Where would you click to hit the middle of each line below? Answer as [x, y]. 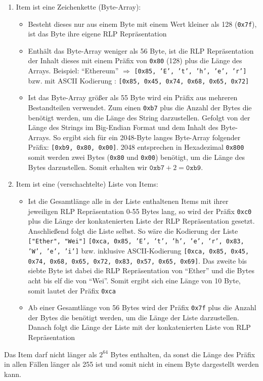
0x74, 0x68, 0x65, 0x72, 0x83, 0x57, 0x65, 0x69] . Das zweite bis [138, 260]
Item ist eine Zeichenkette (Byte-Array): [78, 7]
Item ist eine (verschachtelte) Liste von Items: [87, 184]
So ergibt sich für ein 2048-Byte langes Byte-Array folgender [147, 137]
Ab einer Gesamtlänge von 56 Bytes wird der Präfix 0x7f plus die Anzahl [142, 307]
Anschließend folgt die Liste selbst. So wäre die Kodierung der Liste [133, 230]
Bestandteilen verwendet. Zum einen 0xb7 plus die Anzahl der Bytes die [140, 107]
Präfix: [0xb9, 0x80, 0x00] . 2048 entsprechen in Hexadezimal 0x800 [136, 147]
